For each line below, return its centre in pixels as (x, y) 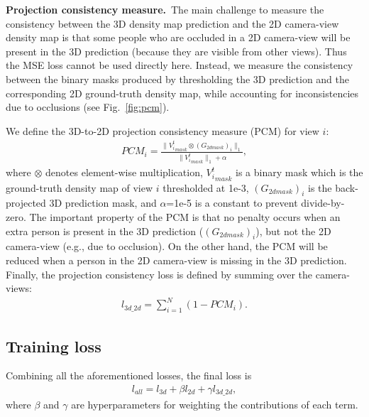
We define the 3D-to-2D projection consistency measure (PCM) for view (163, 130)
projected (26, 203)
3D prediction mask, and (103, 203)
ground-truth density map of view (79, 187)
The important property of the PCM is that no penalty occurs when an (185, 217)
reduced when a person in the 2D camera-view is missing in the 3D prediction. (176, 260)
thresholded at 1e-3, (206, 187)
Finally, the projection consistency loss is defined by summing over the (159, 274)
